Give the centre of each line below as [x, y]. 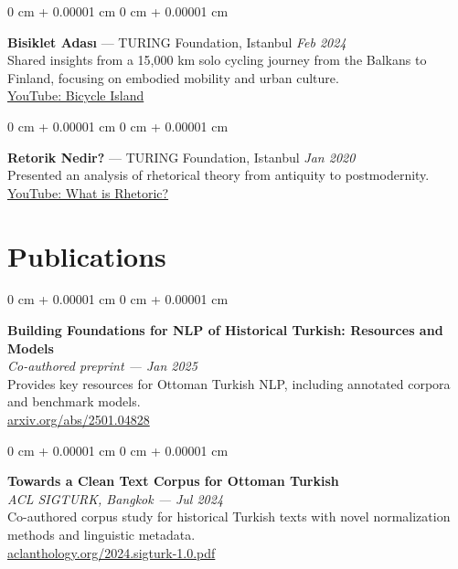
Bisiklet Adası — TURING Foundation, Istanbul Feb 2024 [177, 42]
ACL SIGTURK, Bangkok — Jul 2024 [116, 498]
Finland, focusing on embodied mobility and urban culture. [173, 77]
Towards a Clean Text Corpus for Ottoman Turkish [173, 481]
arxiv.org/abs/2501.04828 [79, 420]
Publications [87, 255]
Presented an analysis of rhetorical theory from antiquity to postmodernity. [218, 175]
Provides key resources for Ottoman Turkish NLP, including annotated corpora [229, 383]
